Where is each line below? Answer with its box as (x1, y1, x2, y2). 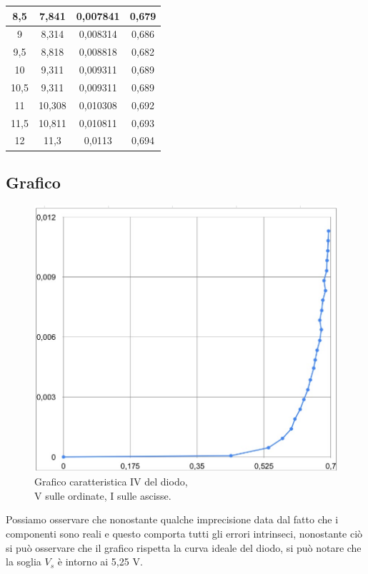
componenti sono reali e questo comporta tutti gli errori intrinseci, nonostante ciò (6, 525, 363, 540)
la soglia (6, 554, 41, 569)
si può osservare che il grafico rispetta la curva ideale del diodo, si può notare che (6, 540, 362, 555)
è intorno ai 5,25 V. (57, 554, 143, 569)
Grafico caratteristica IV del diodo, (34, 474, 188, 489)
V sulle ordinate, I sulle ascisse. (34, 488, 171, 503)
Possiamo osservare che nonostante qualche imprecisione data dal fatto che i (6, 512, 339, 527)
